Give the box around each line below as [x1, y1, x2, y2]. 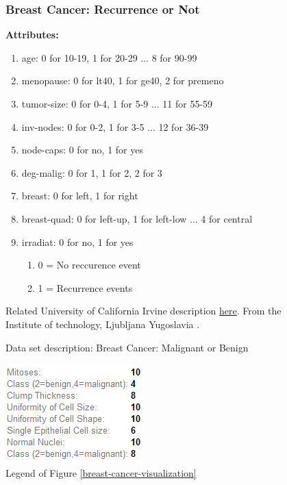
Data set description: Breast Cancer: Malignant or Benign [5, 340, 249, 354]
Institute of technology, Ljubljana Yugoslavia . [5, 316, 200, 331]
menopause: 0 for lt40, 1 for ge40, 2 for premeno [21, 73, 224, 88]
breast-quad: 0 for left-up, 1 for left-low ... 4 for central [21, 211, 253, 225]
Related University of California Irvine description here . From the [5, 303, 282, 318]
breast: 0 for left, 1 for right [21, 188, 138, 203]
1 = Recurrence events [38, 280, 133, 295]
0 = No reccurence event [38, 258, 141, 272]
